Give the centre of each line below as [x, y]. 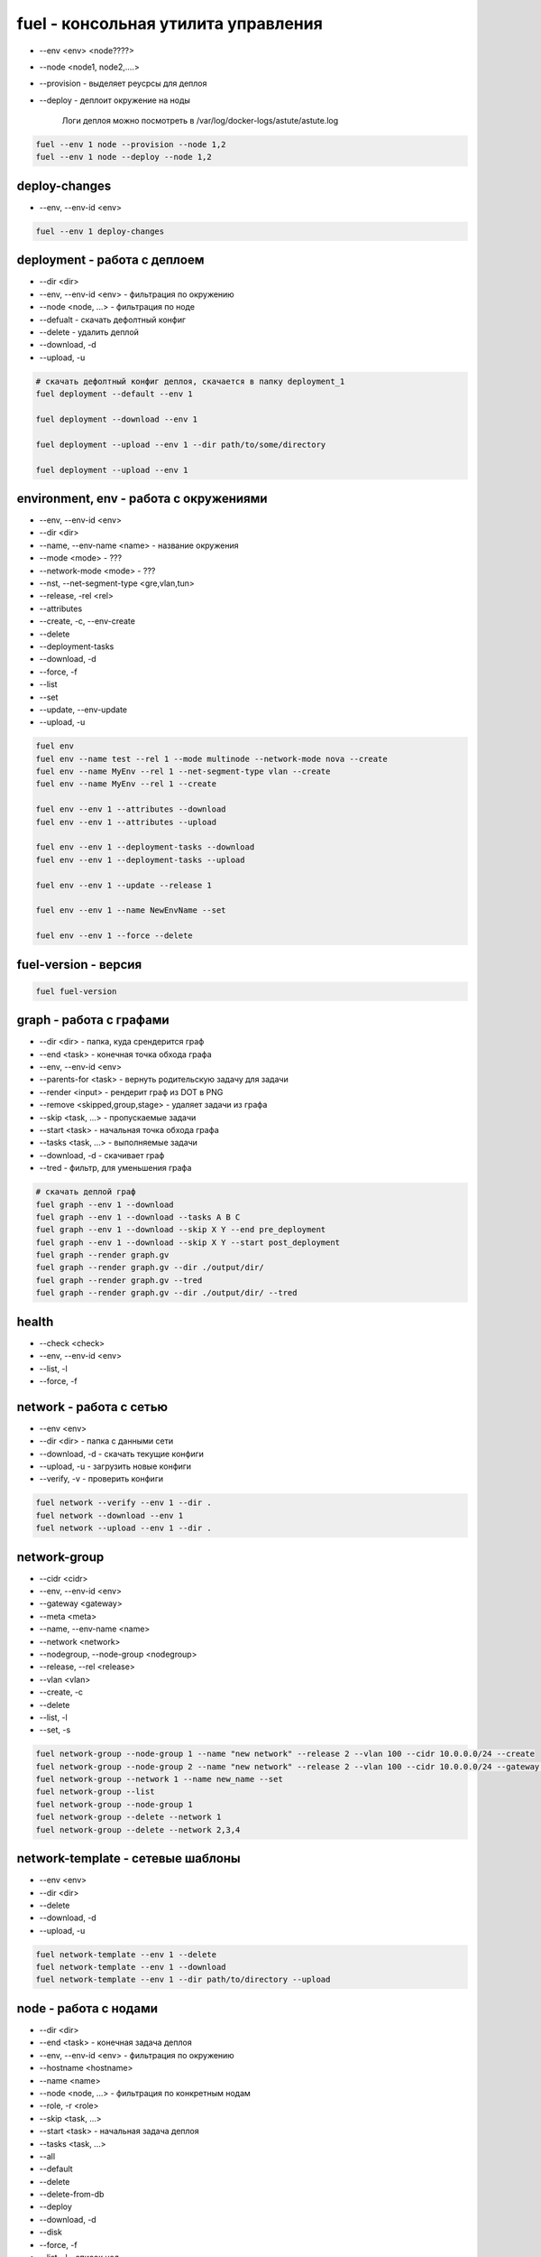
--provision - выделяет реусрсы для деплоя [123, 84]
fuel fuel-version [76, 991]
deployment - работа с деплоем [110, 260]
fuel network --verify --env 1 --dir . [124, 1503]
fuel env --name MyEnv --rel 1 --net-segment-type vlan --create [183, 771]
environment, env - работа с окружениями [142, 498]
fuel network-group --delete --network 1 [128, 1817]
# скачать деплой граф [86, 1192]
